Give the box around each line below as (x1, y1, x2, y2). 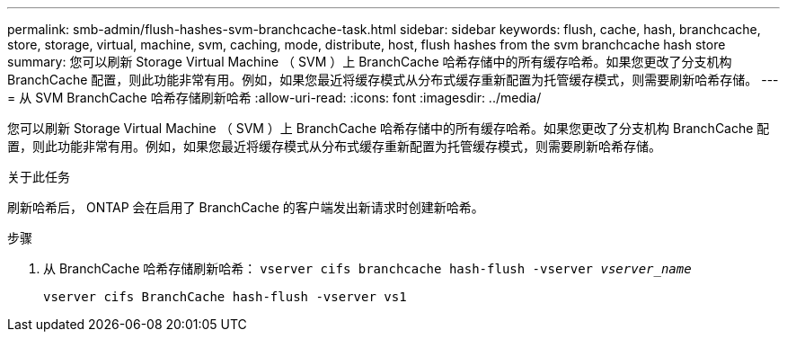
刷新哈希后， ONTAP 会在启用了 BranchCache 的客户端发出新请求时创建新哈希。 (7, 200, 484, 215)
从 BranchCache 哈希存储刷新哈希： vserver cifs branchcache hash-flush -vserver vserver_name (43, 261, 692, 276)
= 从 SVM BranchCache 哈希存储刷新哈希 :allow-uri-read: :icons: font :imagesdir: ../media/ (7, 90, 542, 105)
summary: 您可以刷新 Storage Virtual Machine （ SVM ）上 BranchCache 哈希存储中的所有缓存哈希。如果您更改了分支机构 (7, 54, 732, 69)
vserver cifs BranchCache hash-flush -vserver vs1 (43, 290, 407, 304)
